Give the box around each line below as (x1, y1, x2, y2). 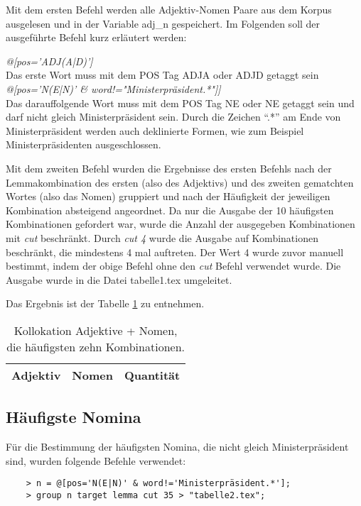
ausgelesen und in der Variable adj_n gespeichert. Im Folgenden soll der (6, 16, 320, 31)
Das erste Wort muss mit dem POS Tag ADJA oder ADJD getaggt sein (6, 67, 319, 82)
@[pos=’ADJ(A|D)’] (6, 53, 93, 68)
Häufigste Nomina (6, 406, 141, 428)
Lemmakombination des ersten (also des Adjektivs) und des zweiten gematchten (6, 175, 354, 189)
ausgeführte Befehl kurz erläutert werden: (6, 30, 187, 45)
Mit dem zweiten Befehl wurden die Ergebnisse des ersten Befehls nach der (6, 160, 332, 175)
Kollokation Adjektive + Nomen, (14, 321, 178, 339)
